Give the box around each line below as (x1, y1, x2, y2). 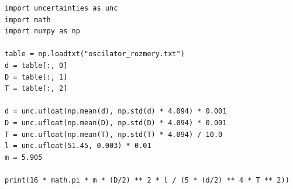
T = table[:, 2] (5, 84, 68, 93)
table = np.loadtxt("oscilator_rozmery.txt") (5, 50, 185, 59)
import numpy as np (5, 27, 80, 36)
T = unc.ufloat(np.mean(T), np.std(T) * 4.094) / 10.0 (5, 130, 223, 139)
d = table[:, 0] (5, 61, 68, 70)
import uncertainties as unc (5, 4, 118, 12)
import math (5, 15, 51, 24)
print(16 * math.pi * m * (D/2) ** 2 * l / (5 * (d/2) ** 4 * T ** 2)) (5, 176, 289, 184)
